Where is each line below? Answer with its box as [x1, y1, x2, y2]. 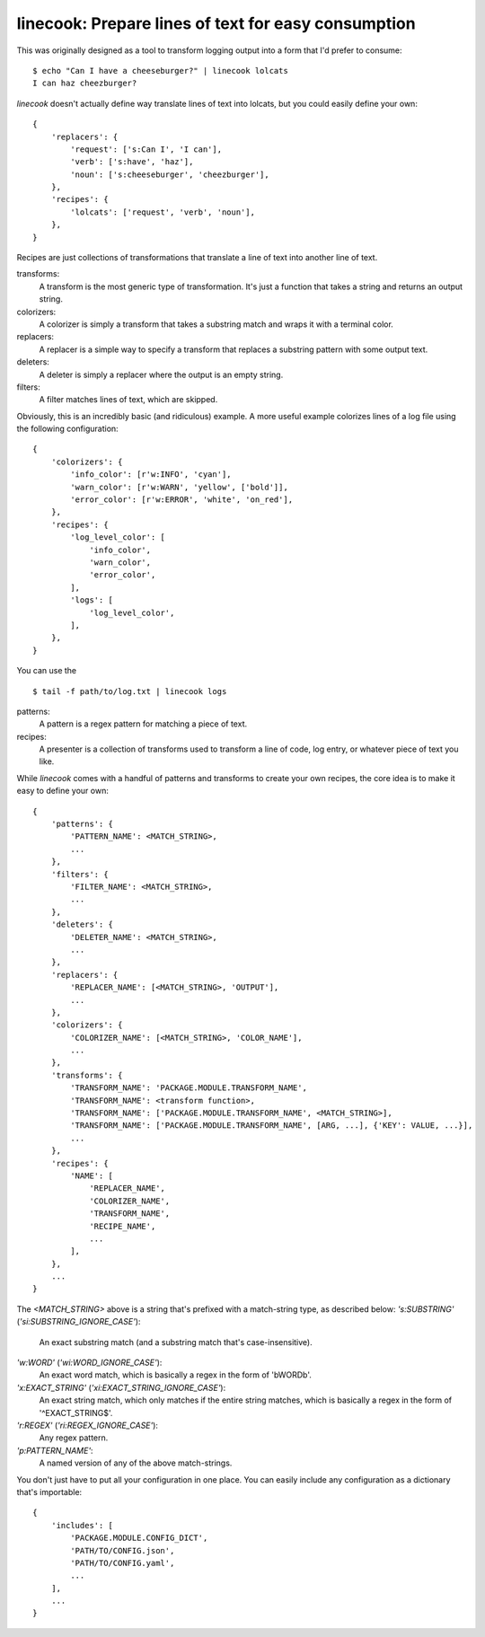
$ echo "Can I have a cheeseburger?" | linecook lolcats [32, 66, 289, 75]
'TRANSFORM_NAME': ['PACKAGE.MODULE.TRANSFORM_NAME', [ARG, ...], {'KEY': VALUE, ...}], [70, 1121, 473, 1131]
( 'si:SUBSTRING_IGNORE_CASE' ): [16, 1316, 141, 1327]
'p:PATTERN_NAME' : [16, 1445, 93, 1456]
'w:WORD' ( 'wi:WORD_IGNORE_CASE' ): [16, 1357, 163, 1369]
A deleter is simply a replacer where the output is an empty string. [39, 369, 284, 380]
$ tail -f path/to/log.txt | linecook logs [32, 686, 227, 696]
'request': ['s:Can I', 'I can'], [70, 144, 223, 154]
